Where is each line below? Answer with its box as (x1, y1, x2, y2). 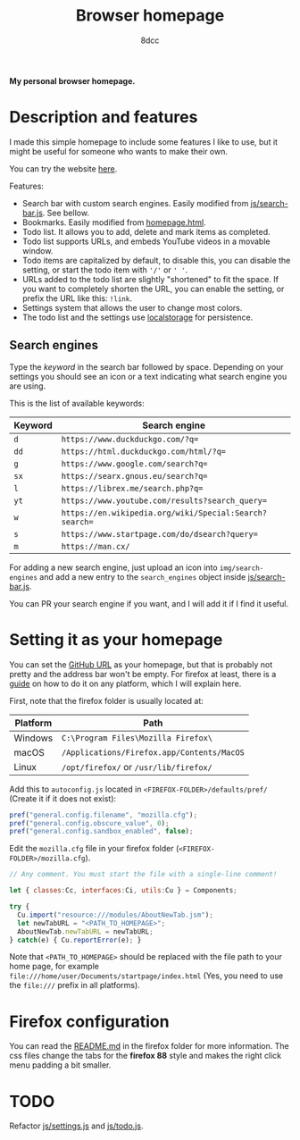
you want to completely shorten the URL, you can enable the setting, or (21, 283, 285, 294)
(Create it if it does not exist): (9, 792, 117, 804)
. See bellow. (42, 207, 89, 218)
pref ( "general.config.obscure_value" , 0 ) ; (9, 818, 170, 827)
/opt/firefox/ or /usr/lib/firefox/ (61, 760, 212, 773)
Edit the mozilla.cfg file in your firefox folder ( (9, 843, 179, 854)
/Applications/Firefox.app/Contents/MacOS (61, 747, 246, 758)
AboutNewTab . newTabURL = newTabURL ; (17, 926, 154, 936)
